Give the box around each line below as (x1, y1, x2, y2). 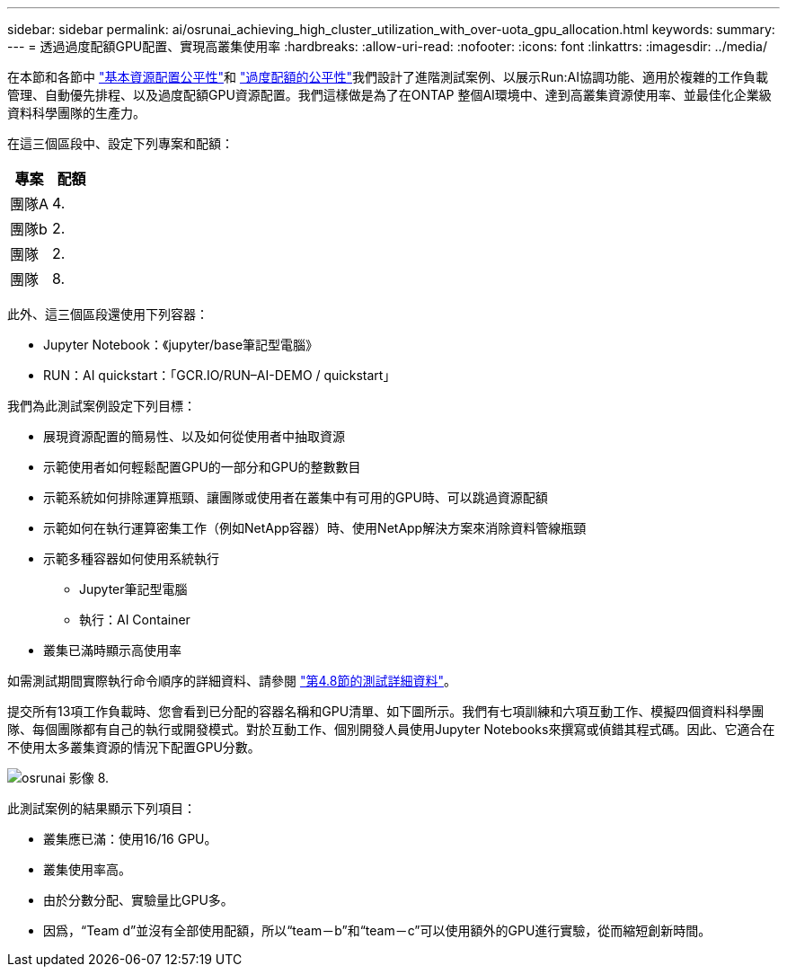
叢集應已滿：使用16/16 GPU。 (43, 831, 217, 846)
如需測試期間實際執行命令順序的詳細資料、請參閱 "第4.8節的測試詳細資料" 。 (7, 673, 456, 688)
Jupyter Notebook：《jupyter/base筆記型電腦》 (43, 337, 319, 352)
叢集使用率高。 (43, 862, 131, 877)
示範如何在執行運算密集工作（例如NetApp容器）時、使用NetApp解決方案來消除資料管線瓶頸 (43, 520, 587, 536)
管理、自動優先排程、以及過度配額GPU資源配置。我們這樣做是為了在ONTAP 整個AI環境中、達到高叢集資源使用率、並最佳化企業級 (7, 87, 772, 102)
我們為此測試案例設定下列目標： (7, 398, 196, 413)
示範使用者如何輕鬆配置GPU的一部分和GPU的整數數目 (43, 459, 361, 474)
